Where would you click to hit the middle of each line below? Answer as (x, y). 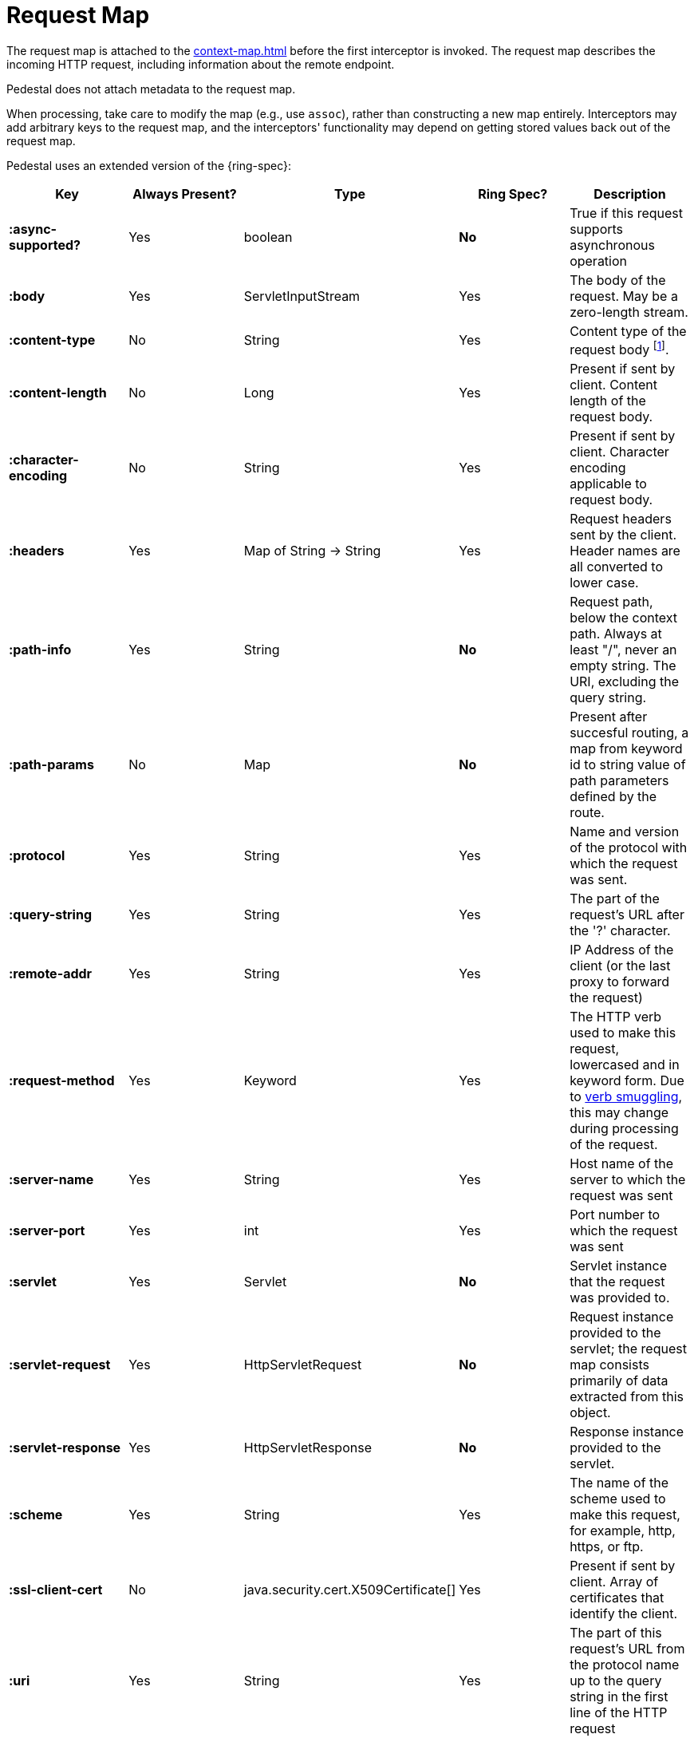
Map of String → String (312, 551)
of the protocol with (629, 848)
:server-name (51, 1180)
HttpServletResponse (308, 1448)
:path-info (40, 650)
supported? (45, 245)
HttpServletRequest (303, 1365)
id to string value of (628, 765)
